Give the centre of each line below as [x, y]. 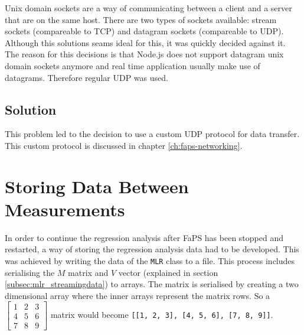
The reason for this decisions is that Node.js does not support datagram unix [144, 54]
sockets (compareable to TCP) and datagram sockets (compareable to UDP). [144, 31]
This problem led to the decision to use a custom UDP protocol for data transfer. [152, 134]
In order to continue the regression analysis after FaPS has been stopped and [144, 237]
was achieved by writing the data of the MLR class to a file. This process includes [150, 261]
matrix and [88, 272]
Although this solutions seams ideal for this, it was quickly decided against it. [145, 42]
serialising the [30, 272]
